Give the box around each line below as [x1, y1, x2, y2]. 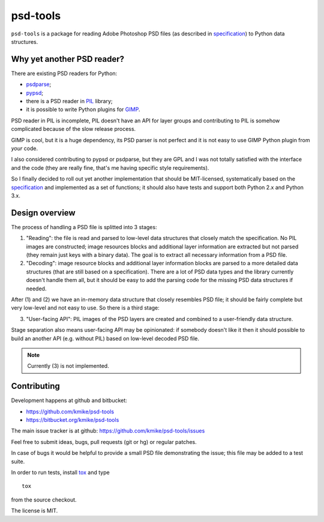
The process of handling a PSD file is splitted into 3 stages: [11, 223, 157, 230]
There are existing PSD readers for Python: [11, 70, 118, 77]
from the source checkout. [11, 496, 77, 503]
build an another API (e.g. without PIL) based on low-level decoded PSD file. [11, 335, 200, 342]
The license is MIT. [11, 507, 58, 514]
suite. [11, 458, 25, 465]
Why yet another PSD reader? [11, 54, 125, 64]
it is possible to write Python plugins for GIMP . [26, 106, 140, 113]
